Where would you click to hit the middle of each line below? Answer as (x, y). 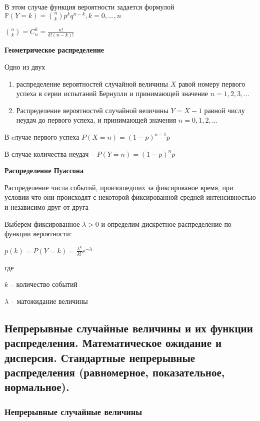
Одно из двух (25, 67)
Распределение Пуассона (44, 170)
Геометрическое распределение (54, 50)
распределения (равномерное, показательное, (115, 372)
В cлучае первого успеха (42, 137)
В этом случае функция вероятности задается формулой (89, 7)
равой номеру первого (212, 83)
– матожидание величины (49, 301)
